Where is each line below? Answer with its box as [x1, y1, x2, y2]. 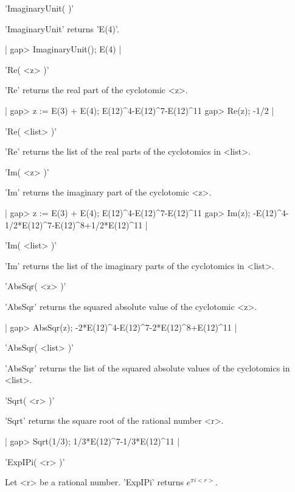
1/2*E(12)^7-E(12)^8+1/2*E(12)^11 [5, 218, 143, 231]
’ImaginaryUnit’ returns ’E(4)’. [5, 22, 119, 35]
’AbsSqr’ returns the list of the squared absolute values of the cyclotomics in [5, 361, 290, 374]
